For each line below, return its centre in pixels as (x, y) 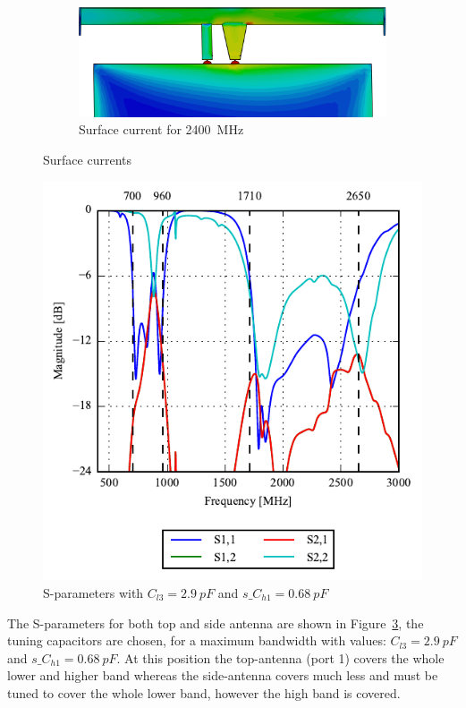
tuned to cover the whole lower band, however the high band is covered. (204, 693)
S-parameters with (93, 593)
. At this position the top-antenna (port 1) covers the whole (280, 657)
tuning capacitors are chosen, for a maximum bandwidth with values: (197, 640)
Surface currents (87, 159)
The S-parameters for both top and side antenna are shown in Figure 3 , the (216, 623)
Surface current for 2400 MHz (161, 129)
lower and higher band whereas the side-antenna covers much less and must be (223, 675)
